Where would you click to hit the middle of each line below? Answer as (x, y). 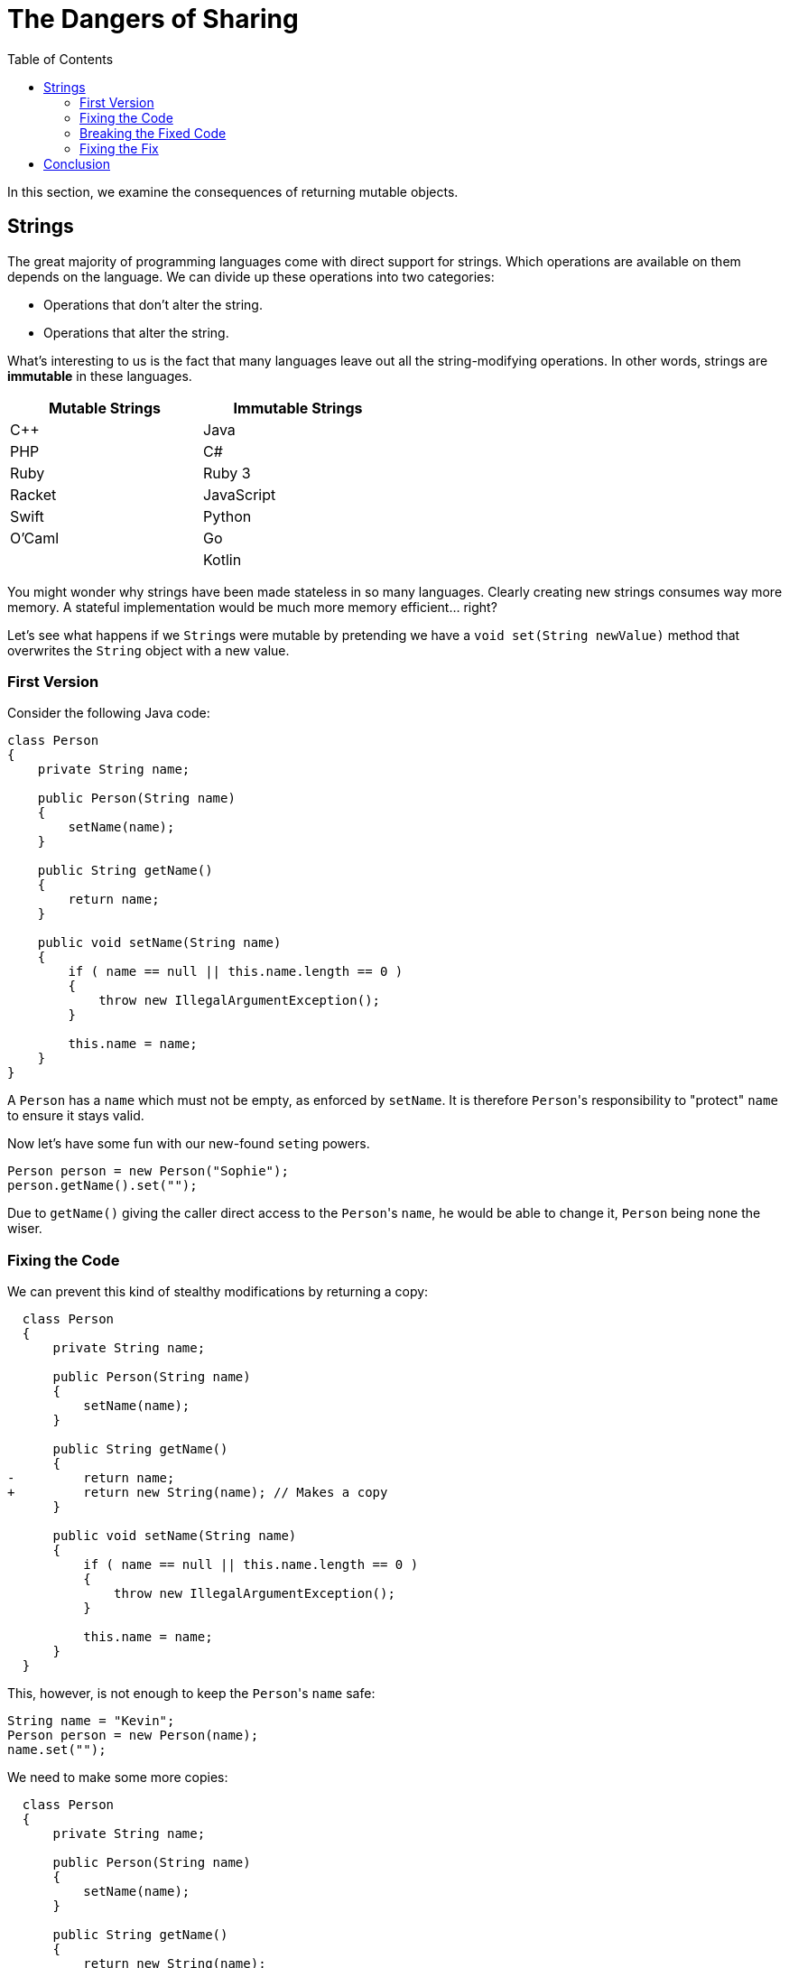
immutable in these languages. (100, 376)
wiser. (25, 1229)
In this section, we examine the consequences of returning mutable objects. (233, 191)
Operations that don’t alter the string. (153, 304)
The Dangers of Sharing (153, 19)
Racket (33, 494)
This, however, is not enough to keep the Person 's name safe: (191, 1694)
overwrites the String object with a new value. (149, 650)
